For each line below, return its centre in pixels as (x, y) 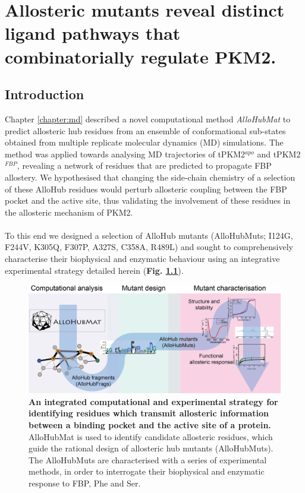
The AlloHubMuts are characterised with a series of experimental (148, 459)
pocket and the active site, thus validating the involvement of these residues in (148, 200)
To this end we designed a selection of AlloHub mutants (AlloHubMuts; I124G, (149, 235)
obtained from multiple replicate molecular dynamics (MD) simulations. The (144, 142)
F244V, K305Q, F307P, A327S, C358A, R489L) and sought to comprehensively (149, 247)
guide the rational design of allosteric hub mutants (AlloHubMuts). (151, 448)
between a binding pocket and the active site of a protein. (150, 425)
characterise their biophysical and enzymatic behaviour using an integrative (142, 259)
